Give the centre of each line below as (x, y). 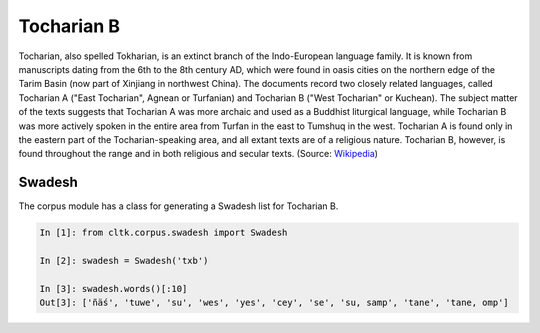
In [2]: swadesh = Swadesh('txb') (124, 260)
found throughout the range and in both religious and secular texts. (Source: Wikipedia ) (198, 154)
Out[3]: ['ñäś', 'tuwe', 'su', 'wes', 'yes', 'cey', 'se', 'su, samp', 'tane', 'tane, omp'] (274, 303)
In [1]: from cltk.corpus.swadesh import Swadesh (163, 233)
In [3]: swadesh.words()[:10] (113, 288)
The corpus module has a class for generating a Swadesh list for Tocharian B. (178, 206)
